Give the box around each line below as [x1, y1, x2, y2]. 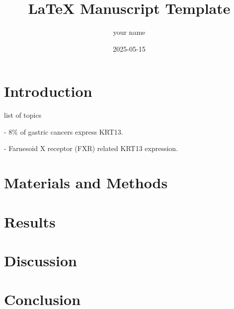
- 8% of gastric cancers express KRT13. [4, 126, 123, 137]
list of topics [4, 110, 42, 120]
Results [4, 211, 56, 232]
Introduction [4, 81, 92, 101]
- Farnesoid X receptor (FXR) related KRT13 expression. [4, 143, 178, 154]
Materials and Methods [4, 172, 168, 193]
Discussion [4, 250, 77, 270]
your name [113, 27, 146, 37]
